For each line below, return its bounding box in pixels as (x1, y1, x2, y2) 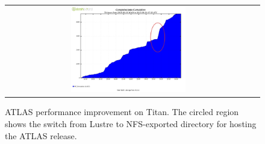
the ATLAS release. (5, 129, 77, 142)
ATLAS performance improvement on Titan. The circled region (5, 105, 239, 118)
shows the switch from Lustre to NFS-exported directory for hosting (5, 117, 257, 130)
